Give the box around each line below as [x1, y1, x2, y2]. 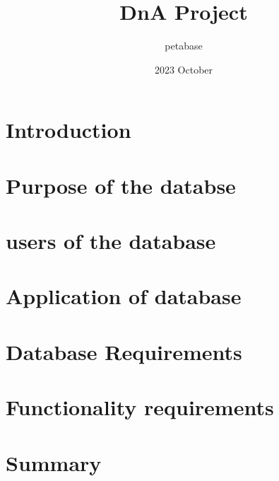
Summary [6, 448, 102, 477]
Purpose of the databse [6, 170, 236, 199]
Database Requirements [6, 337, 242, 366]
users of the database [6, 226, 216, 255]
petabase [165, 38, 203, 53]
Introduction [6, 115, 131, 144]
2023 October [154, 62, 213, 76]
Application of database [6, 282, 242, 311]
